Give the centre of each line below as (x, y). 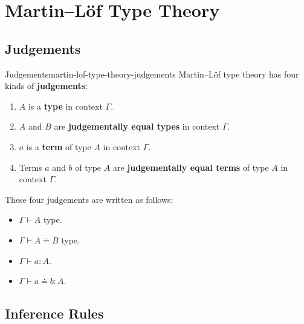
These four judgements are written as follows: (89, 199)
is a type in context (65, 106)
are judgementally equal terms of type (191, 167)
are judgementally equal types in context (137, 126)
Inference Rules (54, 313)
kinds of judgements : (47, 86)
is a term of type (59, 146)
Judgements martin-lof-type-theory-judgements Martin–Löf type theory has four (152, 74)
